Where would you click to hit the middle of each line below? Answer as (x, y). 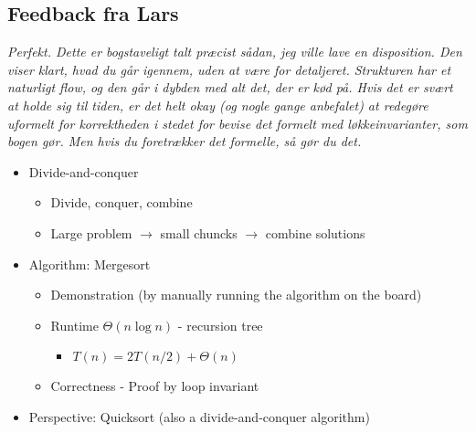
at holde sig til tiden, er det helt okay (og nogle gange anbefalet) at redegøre (218, 105)
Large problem (91, 232)
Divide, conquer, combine (122, 202)
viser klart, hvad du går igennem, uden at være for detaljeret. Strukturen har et (229, 69)
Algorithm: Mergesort (90, 264)
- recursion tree (220, 325)
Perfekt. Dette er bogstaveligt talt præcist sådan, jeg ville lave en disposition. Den (235, 52)
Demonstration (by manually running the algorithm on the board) (236, 295)
